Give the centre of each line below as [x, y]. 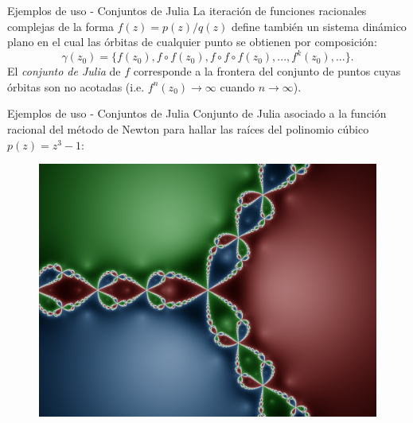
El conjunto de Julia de [64, 71]
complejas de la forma [60, 26]
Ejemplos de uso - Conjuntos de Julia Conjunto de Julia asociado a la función [197, 113]
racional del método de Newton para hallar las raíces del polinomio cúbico [188, 129]
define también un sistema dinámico [319, 26]
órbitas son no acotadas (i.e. [76, 86]
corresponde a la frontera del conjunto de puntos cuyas [267, 71]
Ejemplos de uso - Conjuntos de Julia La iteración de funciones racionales [187, 10]
